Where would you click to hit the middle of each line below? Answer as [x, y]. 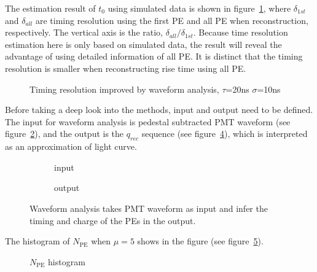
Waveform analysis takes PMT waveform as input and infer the [149, 208]
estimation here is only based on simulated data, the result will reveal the [143, 44]
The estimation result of [50, 8]
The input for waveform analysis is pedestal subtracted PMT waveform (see [148, 121]
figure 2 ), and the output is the [65, 134]
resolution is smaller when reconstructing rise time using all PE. [126, 68]
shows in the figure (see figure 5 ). [200, 241]
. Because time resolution [241, 32]
